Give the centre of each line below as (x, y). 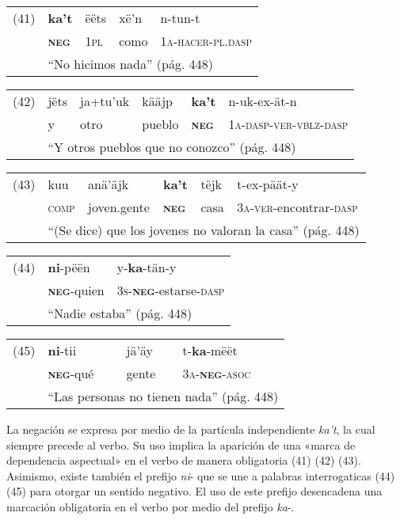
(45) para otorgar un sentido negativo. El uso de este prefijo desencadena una (194, 491)
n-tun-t (180, 18)
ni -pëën (69, 267)
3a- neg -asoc (217, 373)
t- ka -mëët (210, 350)
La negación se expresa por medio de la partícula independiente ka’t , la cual (191, 429)
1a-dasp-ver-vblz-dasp (288, 124)
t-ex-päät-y (268, 184)
